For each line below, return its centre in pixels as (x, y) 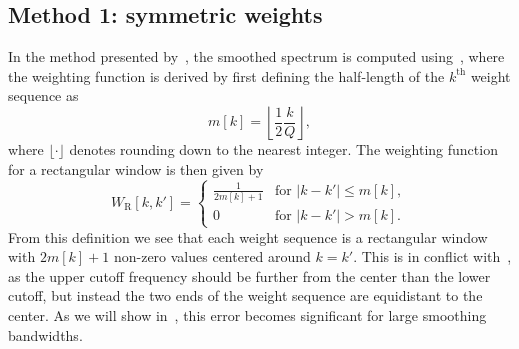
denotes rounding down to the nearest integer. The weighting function (283, 148)
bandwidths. (45, 334)
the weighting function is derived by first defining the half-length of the (226, 75)
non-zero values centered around (212, 256)
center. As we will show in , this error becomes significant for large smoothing (247, 314)
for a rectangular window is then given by (136, 168)
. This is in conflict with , (432, 256)
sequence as (43, 95)
